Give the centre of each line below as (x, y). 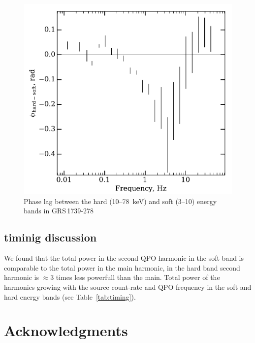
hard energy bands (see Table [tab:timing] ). (70, 296)
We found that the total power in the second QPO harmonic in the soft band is (124, 258)
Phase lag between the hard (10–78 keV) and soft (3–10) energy (120, 201)
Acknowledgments (66, 330)
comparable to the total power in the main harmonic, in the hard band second (122, 267)
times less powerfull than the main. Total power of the (138, 277)
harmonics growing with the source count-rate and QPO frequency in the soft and (128, 287)
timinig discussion (50, 237)
